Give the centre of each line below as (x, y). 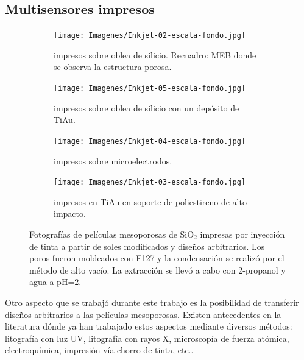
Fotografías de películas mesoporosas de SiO (112, 234)
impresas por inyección (242, 234)
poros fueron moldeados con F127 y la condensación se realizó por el (157, 258)
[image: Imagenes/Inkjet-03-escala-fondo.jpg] (150, 182)
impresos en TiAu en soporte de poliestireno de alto (150, 201)
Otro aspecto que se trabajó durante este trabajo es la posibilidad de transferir (152, 302)
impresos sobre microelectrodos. (113, 161)
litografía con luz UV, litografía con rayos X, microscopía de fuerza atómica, (147, 338)
